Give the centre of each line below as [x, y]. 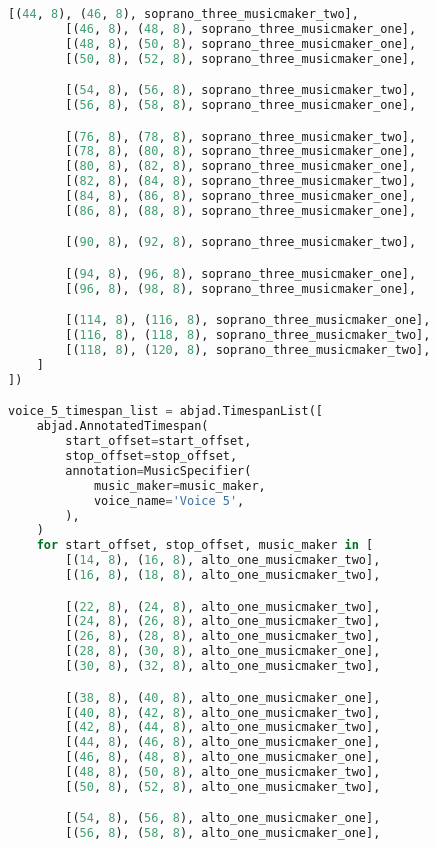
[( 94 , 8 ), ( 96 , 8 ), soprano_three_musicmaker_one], [241, 274]
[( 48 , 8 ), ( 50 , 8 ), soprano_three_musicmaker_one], [241, 43]
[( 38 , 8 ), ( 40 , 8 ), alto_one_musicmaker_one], [223, 697]
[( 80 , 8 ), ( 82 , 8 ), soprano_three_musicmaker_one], [241, 166]
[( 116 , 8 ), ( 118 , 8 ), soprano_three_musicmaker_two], [248, 335]
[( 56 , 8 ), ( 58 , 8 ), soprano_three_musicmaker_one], [241, 105]
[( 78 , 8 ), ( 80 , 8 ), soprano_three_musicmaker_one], [241, 151]
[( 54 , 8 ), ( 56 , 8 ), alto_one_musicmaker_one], [223, 818]
